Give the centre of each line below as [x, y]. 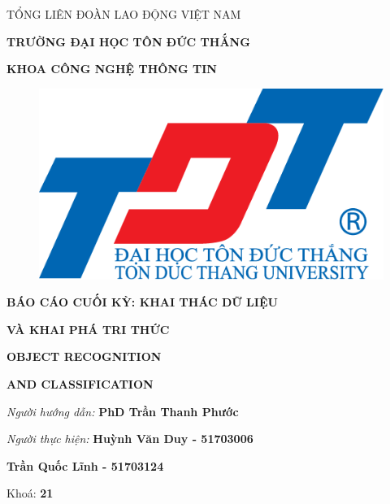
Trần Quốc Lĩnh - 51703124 [85, 465]
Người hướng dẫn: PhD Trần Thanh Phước [123, 411]
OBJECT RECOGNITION [84, 356]
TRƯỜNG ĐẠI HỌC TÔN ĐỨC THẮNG [128, 41]
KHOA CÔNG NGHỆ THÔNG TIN [112, 69]
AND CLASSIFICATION [80, 383]
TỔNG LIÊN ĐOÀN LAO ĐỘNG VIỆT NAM [124, 14]
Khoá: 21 [30, 493]
